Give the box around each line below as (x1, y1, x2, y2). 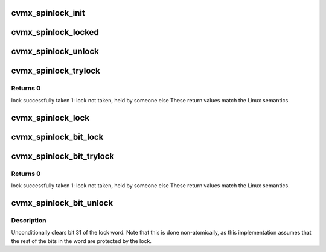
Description (11, 216, 46, 224)
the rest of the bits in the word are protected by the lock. (11, 237, 152, 244)
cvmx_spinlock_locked (11, 27, 99, 37)
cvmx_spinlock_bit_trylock (11, 151, 115, 161)
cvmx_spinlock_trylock (11, 66, 101, 76)
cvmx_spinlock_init (11, 8, 86, 18)
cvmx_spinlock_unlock (11, 46, 100, 57)
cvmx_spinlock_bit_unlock (11, 198, 113, 208)
